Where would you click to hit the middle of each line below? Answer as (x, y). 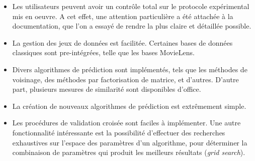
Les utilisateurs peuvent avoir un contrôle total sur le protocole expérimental (131, 6)
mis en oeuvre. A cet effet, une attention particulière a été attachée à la (123, 16)
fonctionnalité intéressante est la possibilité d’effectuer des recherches (119, 132)
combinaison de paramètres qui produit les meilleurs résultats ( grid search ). (129, 152)
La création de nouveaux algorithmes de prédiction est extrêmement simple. (129, 106)
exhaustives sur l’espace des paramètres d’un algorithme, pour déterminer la (130, 142)
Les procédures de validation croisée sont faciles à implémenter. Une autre (126, 123)
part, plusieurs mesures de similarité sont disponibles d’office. (107, 89)
